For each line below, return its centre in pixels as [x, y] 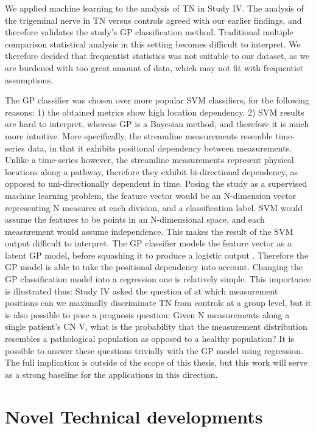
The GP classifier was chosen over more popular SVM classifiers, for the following [157, 100]
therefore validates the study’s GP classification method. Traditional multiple [149, 32]
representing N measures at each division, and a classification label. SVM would [154, 207]
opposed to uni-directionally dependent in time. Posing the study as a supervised [156, 183]
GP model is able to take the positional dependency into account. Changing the [154, 267]
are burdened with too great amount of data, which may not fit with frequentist [154, 67]
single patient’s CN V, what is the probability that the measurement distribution [156, 326]
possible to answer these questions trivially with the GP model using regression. [154, 350]
